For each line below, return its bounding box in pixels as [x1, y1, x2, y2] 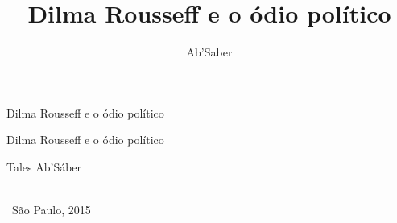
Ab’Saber [186, 43, 233, 60]
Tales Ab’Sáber [6, 158, 82, 175]
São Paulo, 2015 [11, 201, 91, 218]
